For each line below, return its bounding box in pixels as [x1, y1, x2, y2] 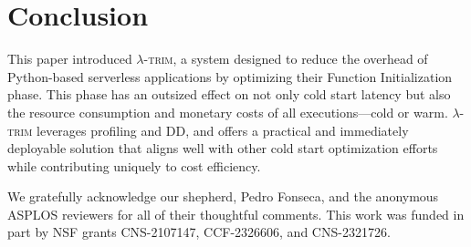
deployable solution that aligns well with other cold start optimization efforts [7, 139, 438, 158]
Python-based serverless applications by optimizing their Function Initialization [7, 67, 453, 86]
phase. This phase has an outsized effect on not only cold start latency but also [7, 85, 451, 104]
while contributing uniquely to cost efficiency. [7, 156, 261, 175]
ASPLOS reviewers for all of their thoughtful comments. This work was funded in [7, 204, 465, 223]
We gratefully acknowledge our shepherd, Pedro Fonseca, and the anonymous [7, 187, 439, 206]
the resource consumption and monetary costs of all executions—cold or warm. [7, 102, 448, 121]
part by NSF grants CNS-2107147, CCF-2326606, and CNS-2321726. [7, 222, 391, 242]
